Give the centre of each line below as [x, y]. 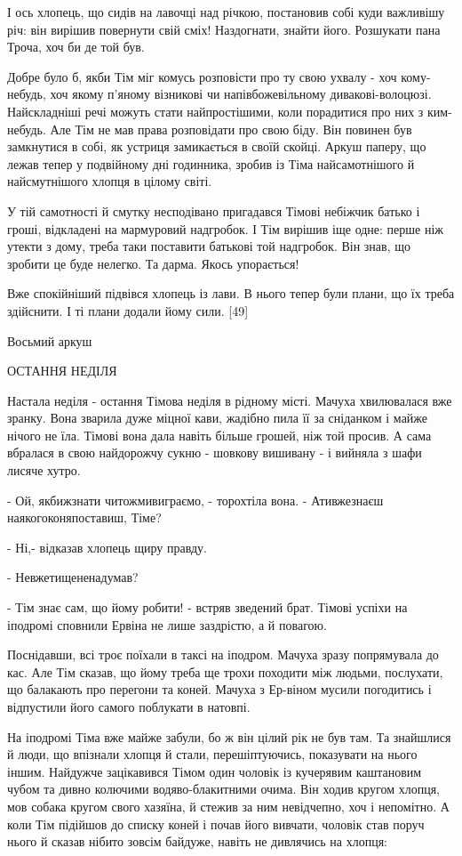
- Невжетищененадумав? [73, 577]
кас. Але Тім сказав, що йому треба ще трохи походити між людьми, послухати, [225, 671]
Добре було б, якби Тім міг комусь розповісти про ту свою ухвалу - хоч [202, 76]
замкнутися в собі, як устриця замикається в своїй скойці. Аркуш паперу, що [217, 146]
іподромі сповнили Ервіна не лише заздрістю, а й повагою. [167, 624]
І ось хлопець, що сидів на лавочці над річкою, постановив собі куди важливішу [226, 12]
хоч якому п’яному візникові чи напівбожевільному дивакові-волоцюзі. [241, 94]
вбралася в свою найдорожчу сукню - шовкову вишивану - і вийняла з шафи [215, 452]
